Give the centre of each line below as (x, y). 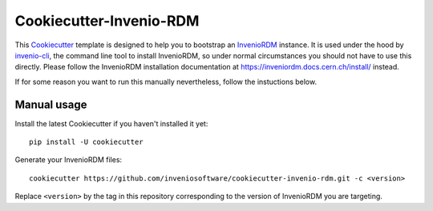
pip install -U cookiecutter (86, 142)
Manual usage (51, 104)
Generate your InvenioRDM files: (69, 160)
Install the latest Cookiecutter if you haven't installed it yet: (111, 123)
